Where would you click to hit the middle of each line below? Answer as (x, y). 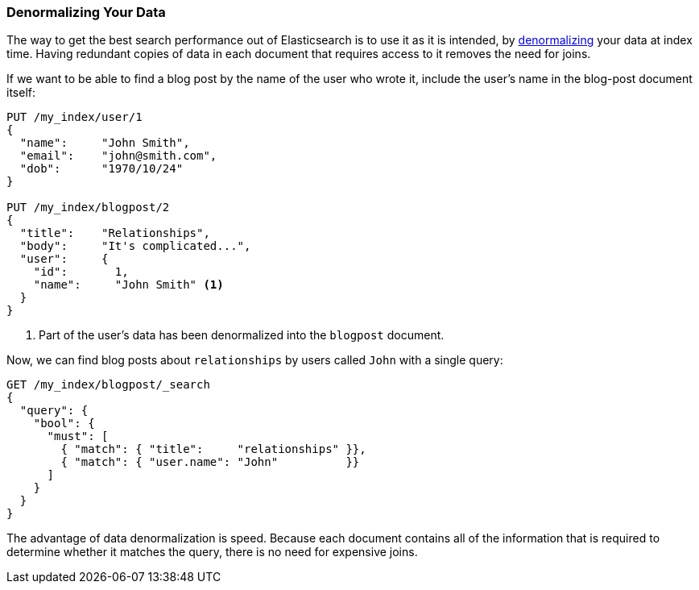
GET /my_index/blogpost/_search (108, 385)
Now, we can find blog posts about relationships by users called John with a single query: (255, 360)
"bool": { (64, 424)
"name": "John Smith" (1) (128, 285)
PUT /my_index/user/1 (74, 117)
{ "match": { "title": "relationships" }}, (213, 449)
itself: (21, 93)
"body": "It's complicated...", (135, 246)
